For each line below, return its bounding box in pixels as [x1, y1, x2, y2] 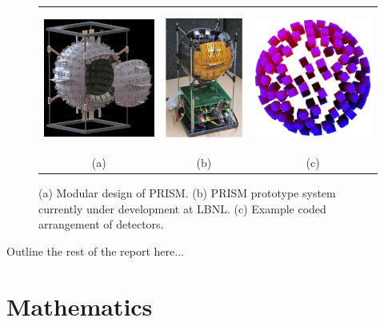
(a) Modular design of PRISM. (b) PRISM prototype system [38, 185, 336, 201]
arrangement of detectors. [38, 216, 164, 233]
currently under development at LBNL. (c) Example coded [38, 200, 326, 217]
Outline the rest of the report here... [6, 242, 184, 259]
